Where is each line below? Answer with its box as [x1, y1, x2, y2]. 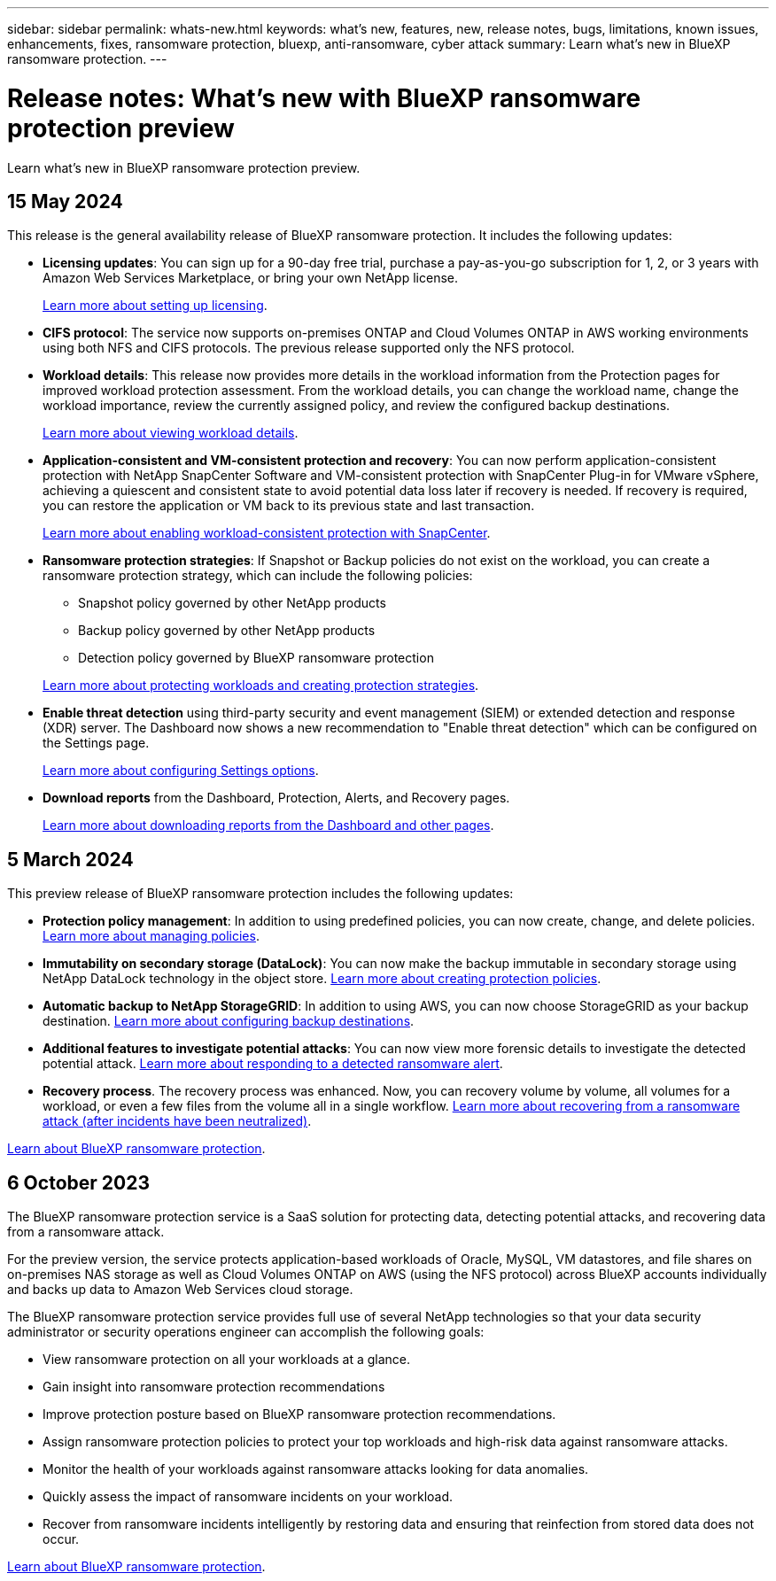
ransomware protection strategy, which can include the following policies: [43, 568, 473, 584]
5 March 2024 [7, 848, 134, 871]
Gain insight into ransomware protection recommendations [43, 1379, 385, 1395]
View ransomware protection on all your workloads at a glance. [43, 1352, 411, 1368]
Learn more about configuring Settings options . [43, 763, 319, 779]
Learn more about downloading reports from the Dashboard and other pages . [43, 818, 494, 833]
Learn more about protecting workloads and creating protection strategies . [43, 678, 479, 694]
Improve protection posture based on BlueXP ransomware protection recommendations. [43, 1407, 556, 1422]
